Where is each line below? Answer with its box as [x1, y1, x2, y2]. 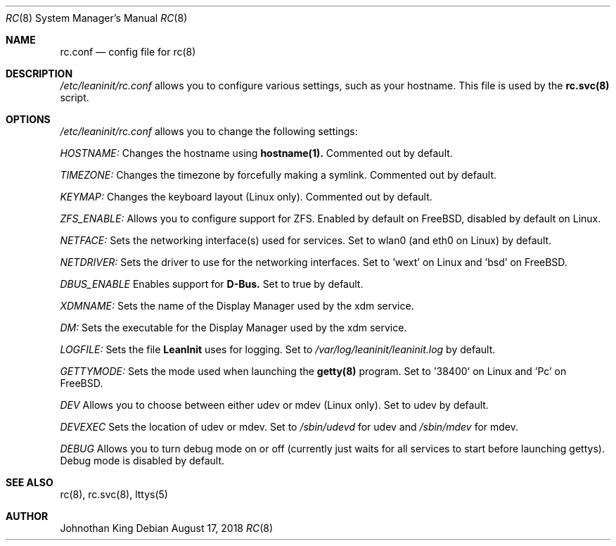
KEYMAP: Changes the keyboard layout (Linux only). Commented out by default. [60, 191, 432, 203]
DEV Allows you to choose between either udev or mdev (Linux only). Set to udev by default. [60, 399, 489, 411]
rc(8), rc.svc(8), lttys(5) [60, 488, 168, 500]
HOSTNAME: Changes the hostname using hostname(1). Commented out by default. [60, 147, 453, 159]
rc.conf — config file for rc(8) [60, 46, 196, 58]
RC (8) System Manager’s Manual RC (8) [6, 12, 188, 24]
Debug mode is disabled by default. [60, 455, 225, 466]
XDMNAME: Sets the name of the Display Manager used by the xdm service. [60, 300, 414, 312]
